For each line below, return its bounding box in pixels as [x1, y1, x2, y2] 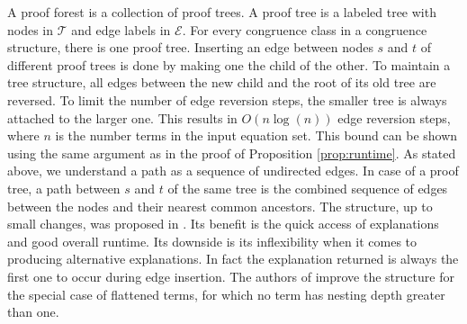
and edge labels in [71, 20, 171, 39]
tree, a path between [7, 178, 121, 197]
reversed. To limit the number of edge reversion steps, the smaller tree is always [7, 90, 447, 109]
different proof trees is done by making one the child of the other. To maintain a [7, 55, 451, 74]
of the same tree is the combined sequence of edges [167, 178, 448, 197]
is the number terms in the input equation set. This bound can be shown [55, 126, 458, 145]
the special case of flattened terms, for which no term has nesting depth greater [7, 284, 445, 303]
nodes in [7, 20, 54, 39]
